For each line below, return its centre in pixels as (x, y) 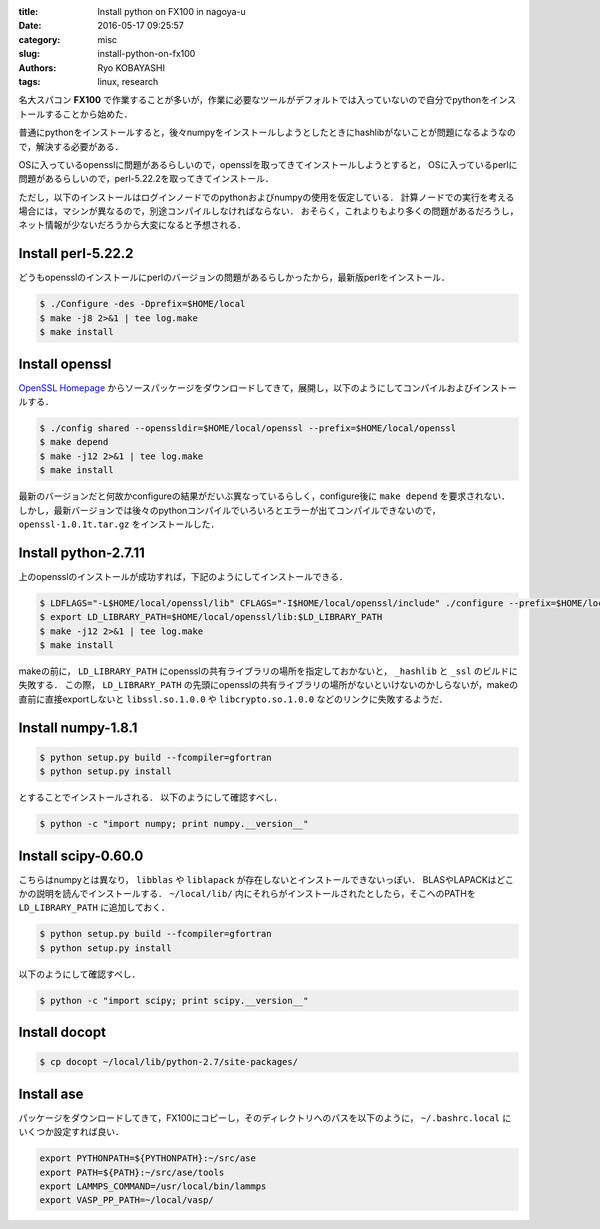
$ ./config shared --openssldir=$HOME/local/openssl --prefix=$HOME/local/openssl (248, 428)
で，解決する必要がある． (71, 146)
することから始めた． (88, 114)
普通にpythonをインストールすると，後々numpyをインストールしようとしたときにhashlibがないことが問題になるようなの (267, 132)
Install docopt (62, 1032)
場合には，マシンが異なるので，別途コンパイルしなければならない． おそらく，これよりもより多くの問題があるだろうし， (268, 211)
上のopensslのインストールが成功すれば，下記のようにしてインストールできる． (183, 576)
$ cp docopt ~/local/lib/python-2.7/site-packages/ (169, 1062)
